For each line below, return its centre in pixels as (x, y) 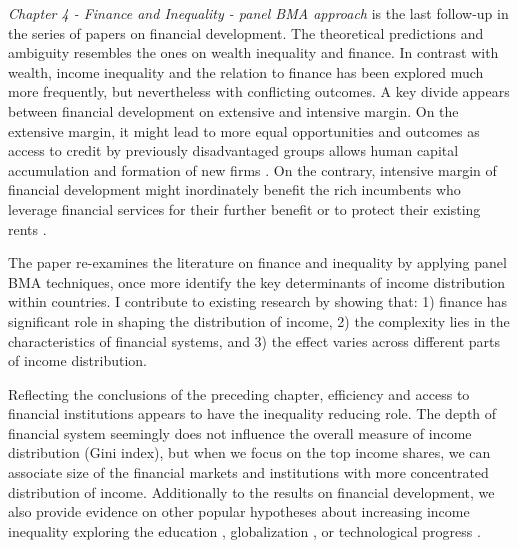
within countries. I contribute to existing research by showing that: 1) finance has (258, 301)
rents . (27, 228)
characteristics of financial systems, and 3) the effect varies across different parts (254, 340)
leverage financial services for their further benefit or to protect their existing (244, 208)
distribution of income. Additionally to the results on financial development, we (251, 491)
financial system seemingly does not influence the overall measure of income (240, 432)
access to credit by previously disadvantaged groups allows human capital (233, 150)
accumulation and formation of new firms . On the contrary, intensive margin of (252, 169)
